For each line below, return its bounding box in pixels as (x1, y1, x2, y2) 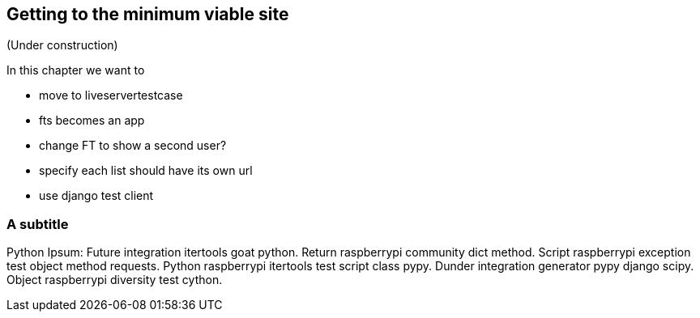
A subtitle (6, 215, 69, 232)
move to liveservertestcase (39, 88, 183, 103)
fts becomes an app (39, 113, 145, 128)
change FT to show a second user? (39, 138, 227, 153)
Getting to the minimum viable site (6, 4, 289, 24)
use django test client (39, 189, 154, 203)
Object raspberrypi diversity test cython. (6, 273, 223, 287)
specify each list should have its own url (39, 163, 253, 178)
